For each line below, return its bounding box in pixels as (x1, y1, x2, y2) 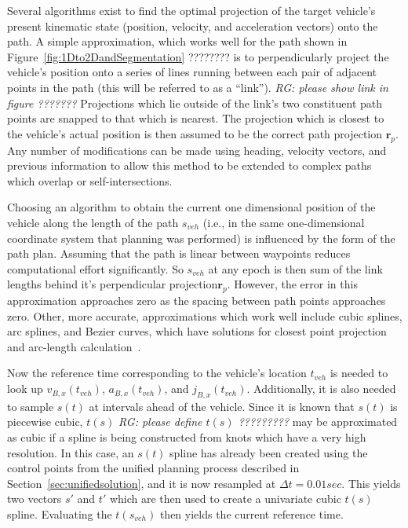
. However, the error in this (227, 276, 358, 292)
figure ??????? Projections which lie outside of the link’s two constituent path (7, 94, 382, 111)
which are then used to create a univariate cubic (109, 490, 341, 507)
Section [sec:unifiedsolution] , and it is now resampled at (7, 475, 276, 491)
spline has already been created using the (169, 444, 368, 460)
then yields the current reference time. (159, 506, 344, 522)
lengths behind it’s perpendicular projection (7, 276, 218, 292)
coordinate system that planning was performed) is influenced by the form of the (7, 229, 395, 246)
